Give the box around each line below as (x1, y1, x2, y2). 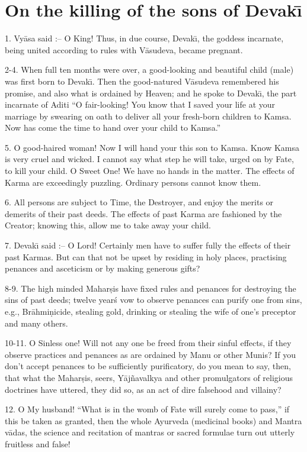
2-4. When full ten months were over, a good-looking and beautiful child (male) (5, 63, 294, 76)
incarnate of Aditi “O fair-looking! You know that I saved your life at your (5, 98, 276, 111)
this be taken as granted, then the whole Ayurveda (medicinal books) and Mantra (5, 414, 302, 427)
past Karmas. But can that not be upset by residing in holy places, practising (5, 250, 287, 263)
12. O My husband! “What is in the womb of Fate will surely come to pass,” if (5, 403, 290, 415)
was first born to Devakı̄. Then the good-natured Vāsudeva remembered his (5, 75, 279, 87)
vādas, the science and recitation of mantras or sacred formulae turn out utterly (5, 426, 295, 438)
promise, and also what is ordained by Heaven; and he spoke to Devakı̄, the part (5, 86, 297, 99)
